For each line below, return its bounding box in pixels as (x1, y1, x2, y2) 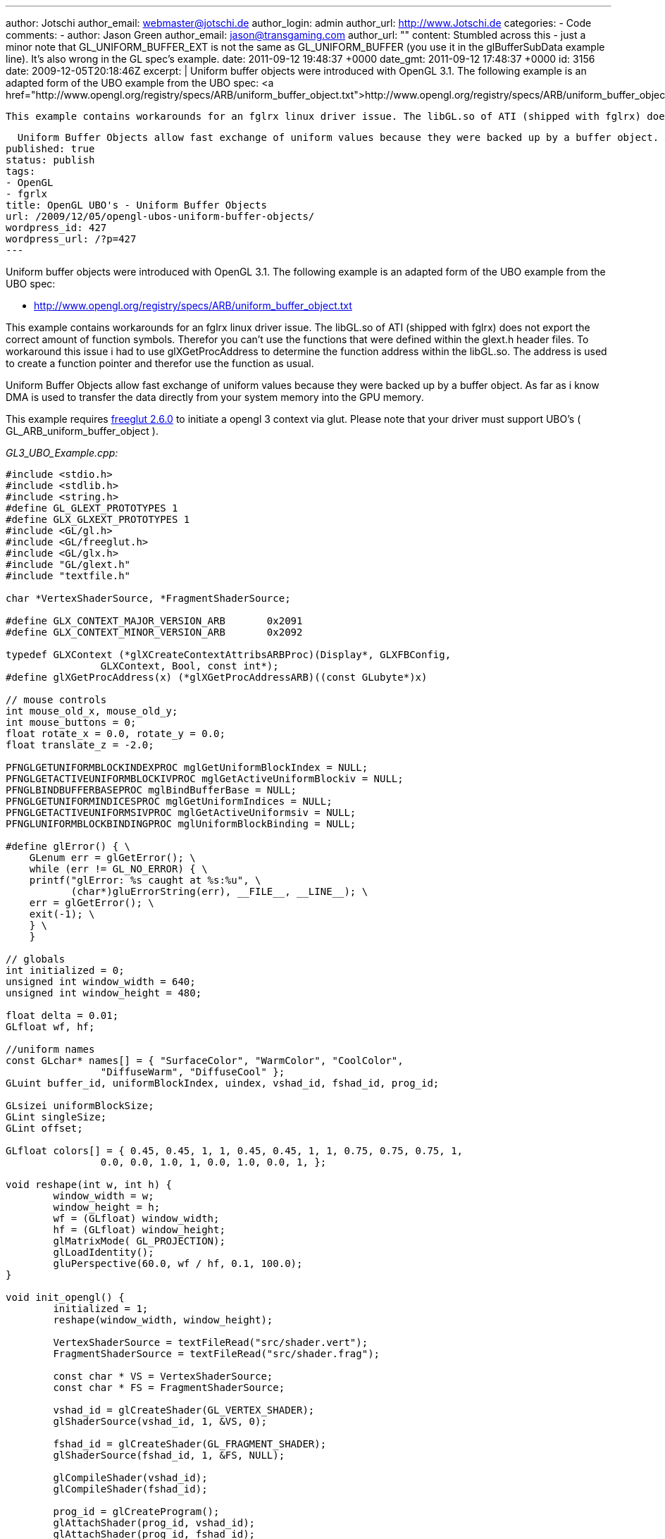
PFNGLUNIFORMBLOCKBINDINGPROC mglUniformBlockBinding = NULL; (6, 818, 356, 829)
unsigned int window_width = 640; (6, 976, 196, 987)
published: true (6, 143, 95, 154)
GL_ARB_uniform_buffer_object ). (6, 425, 159, 437)
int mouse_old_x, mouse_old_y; (6, 705, 178, 717)
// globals (6, 953, 66, 965)
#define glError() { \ (6, 841, 131, 852)
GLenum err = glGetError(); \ (29, 852, 196, 863)
